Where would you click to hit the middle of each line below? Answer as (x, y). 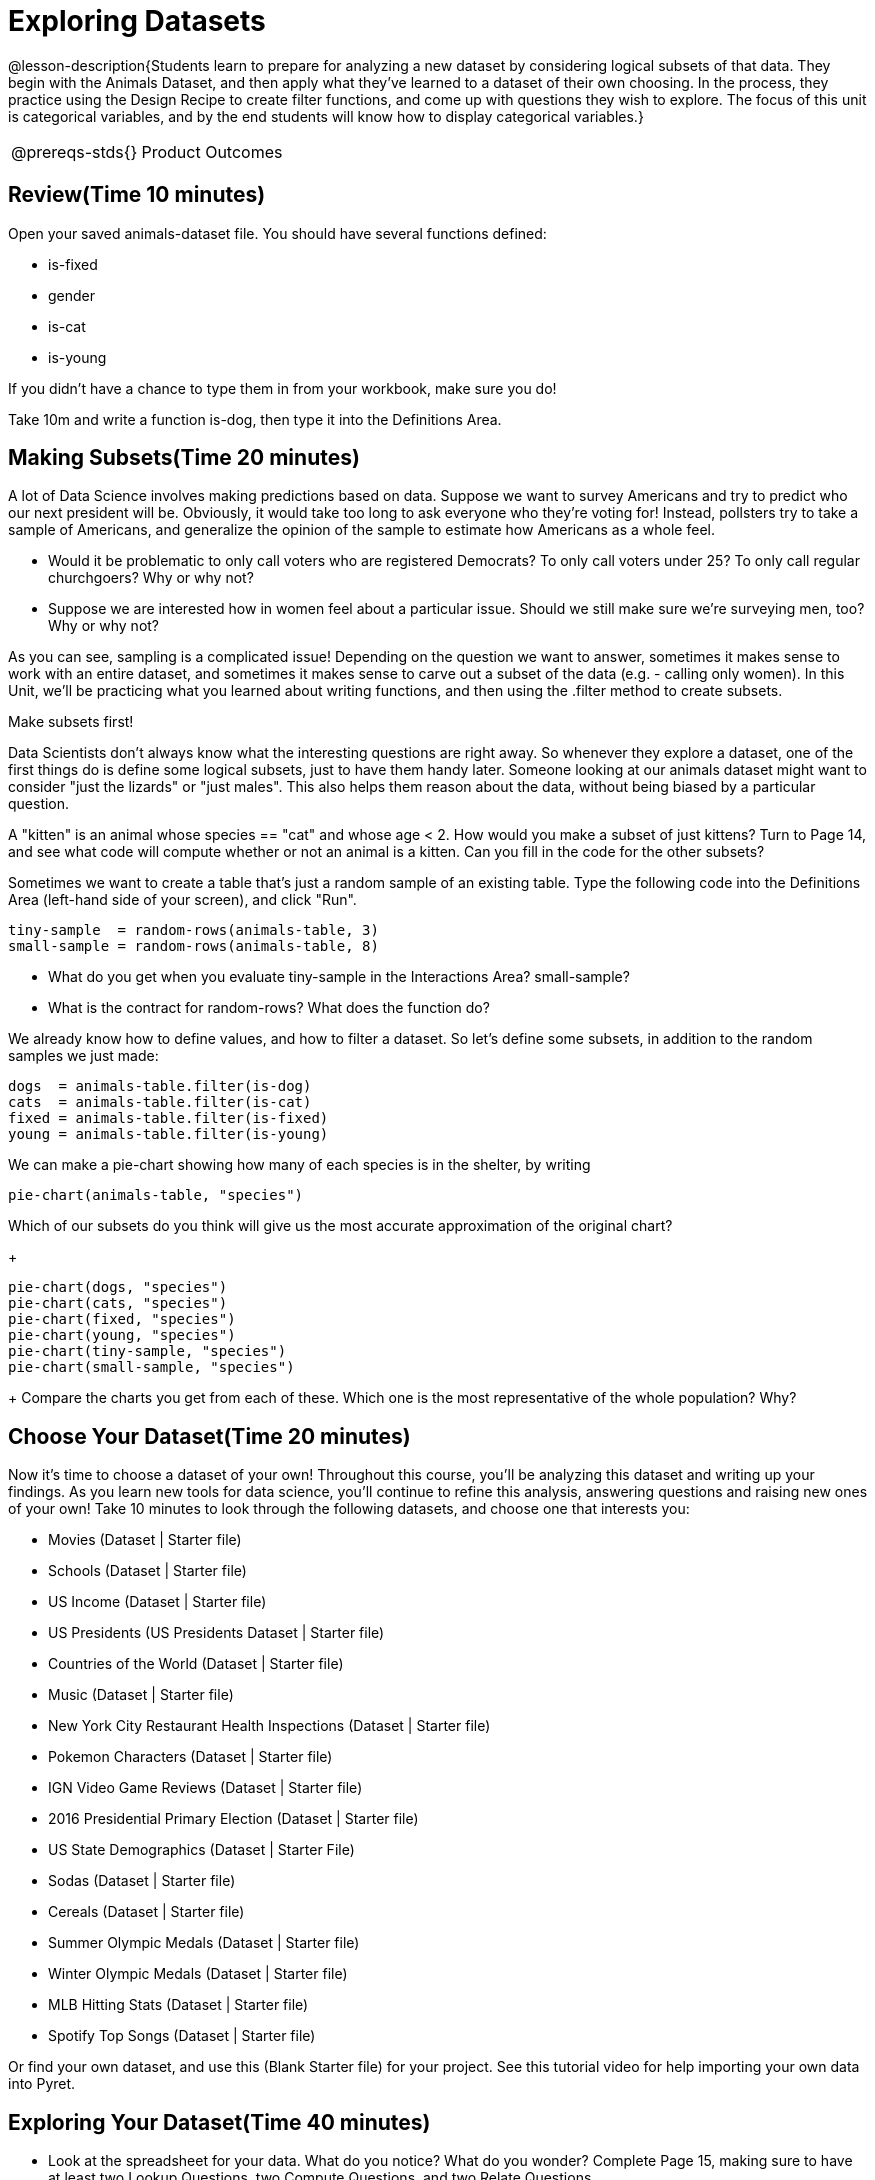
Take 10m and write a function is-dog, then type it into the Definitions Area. (255, 419)
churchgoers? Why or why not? (151, 578)
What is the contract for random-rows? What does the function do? (269, 1008)
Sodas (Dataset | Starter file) (142, 1881)
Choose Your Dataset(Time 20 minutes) (209, 1436)
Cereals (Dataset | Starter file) (146, 1912)
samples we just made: (83, 1056)
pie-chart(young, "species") (122, 1335)
